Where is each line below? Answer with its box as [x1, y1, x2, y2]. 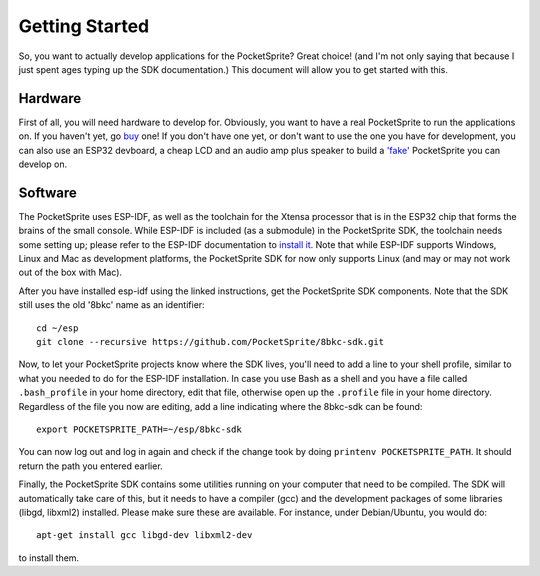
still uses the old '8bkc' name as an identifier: [18, 299, 205, 311]
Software [18, 184, 77, 201]
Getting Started [18, 15, 150, 37]
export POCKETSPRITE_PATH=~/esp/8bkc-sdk [36, 424, 242, 435]
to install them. [18, 551, 80, 564]
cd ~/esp [36, 322, 79, 334]
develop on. [18, 158, 68, 170]
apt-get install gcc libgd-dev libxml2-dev [36, 530, 253, 541]
